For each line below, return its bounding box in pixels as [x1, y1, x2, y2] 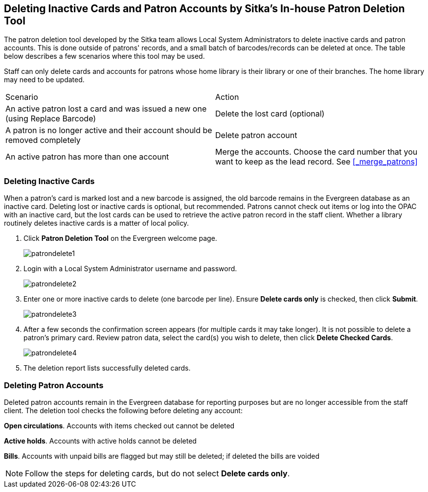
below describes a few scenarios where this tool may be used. [4, 52, 205, 61]
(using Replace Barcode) [5, 114, 96, 124]
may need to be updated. [4, 75, 85, 84]
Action [215, 92, 239, 102]
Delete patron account [215, 130, 297, 141]
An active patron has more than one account [5, 152, 169, 162]
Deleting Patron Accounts [4, 380, 104, 390]
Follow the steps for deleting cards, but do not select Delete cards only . [25, 468, 290, 478]
